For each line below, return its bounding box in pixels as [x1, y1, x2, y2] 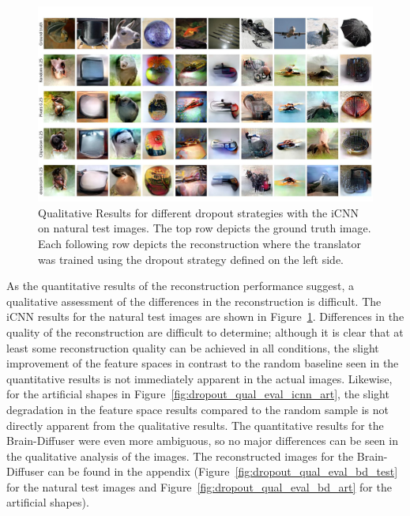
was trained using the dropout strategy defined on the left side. [38, 250, 344, 267]
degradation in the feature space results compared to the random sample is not [6, 401, 389, 417]
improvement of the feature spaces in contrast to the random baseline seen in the [6, 355, 399, 371]
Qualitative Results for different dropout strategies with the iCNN [38, 204, 359, 220]
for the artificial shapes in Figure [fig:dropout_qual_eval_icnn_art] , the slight [6, 386, 389, 402]
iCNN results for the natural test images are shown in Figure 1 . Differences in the [6, 308, 404, 325]
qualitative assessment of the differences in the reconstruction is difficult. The [6, 292, 382, 309]
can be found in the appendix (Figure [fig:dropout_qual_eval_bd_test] [47, 463, 398, 480]
